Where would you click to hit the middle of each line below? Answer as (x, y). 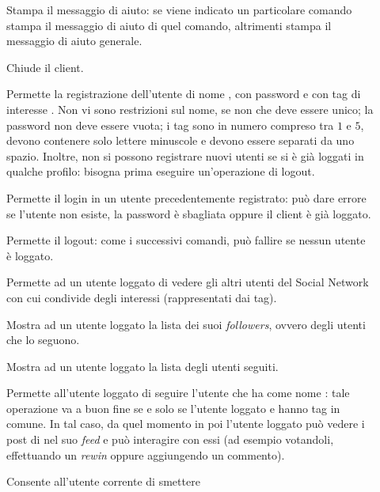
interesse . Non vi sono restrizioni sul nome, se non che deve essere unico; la (190, 109)
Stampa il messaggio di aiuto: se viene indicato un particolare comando (179, 9)
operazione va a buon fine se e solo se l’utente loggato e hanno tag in (173, 408)
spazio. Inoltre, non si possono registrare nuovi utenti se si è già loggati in (185, 155)
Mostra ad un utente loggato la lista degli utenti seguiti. (142, 366)
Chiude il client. (45, 67)
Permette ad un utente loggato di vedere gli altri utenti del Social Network (188, 282)
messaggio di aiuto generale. (74, 41)
